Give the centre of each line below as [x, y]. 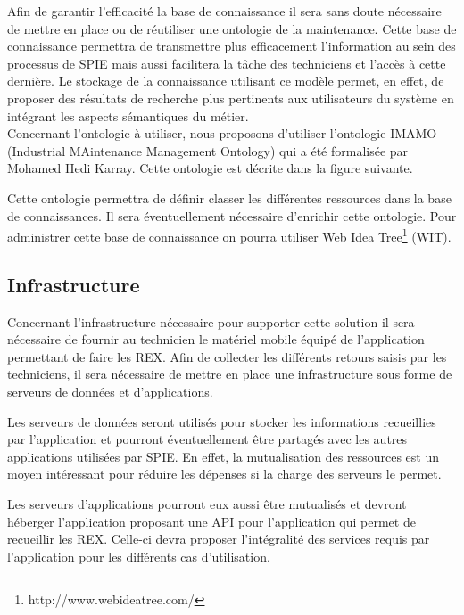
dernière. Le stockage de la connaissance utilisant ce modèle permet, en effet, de [226, 81]
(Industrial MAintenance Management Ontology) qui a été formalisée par [208, 150]
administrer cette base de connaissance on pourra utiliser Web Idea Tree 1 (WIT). [229, 235]
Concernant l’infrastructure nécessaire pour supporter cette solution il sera [211, 321]
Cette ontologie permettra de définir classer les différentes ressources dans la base [229, 197]
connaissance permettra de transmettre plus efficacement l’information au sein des [232, 46]
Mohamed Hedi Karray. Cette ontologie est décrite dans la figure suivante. [210, 168]
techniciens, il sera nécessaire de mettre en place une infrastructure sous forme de [230, 374]
